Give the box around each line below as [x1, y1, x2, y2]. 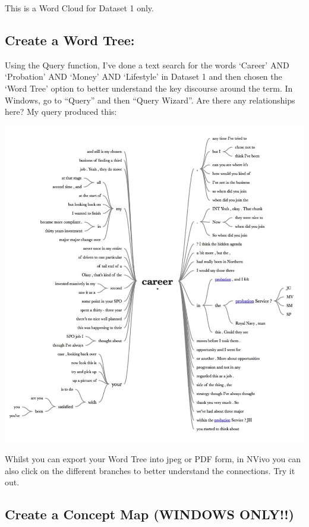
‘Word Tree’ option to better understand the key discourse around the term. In [5, 81, 293, 94]
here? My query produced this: [5, 105, 117, 118]
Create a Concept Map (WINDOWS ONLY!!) [5, 505, 294, 523]
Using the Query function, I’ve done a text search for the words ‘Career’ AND [5, 58, 289, 71]
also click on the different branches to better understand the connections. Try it [5, 464, 295, 476]
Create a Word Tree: [5, 30, 135, 49]
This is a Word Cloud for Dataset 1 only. [5, 2, 154, 14]
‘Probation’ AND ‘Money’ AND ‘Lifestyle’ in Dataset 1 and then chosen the [5, 70, 282, 83]
